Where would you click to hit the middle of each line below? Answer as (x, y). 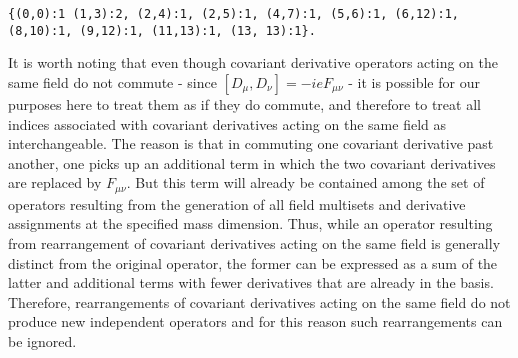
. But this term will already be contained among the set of (305, 182)
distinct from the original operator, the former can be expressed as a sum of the (253, 262)
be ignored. (42, 340)
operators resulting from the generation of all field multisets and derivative (237, 203)
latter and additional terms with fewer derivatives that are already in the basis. (251, 282)
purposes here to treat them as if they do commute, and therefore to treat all (244, 103)
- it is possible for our (414, 81)
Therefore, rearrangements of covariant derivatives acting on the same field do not (259, 301)
